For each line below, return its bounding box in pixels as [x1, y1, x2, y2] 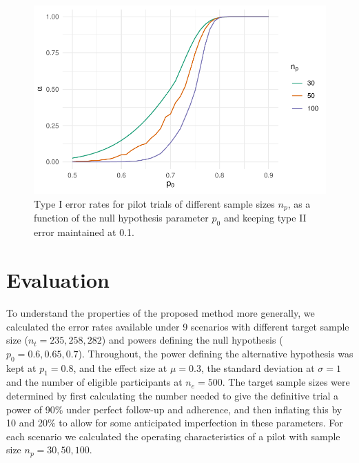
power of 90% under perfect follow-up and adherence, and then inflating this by [6, 402, 342, 416]
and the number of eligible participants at [6, 375, 183, 389]
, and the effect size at [73, 360, 167, 375]
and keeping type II [223, 210, 307, 225]
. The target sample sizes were [222, 375, 350, 389]
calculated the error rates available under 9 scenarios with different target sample [6, 319, 349, 333]
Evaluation [6, 266, 110, 294]
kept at [6, 360, 37, 375]
